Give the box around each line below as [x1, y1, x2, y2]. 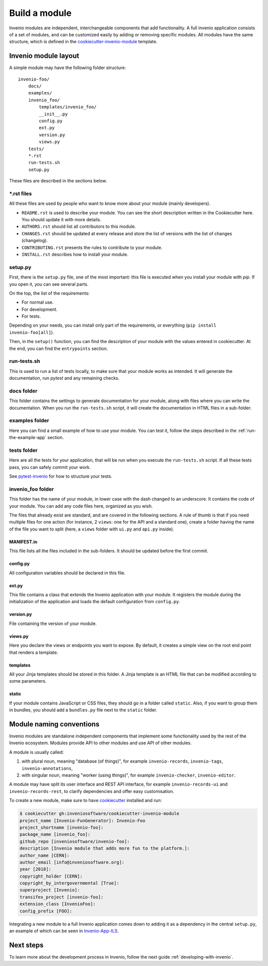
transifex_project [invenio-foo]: [19, 894, 104, 900]
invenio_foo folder [9, 485, 54, 492]
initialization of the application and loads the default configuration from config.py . [9, 599, 181, 605]
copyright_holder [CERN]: [19, 873, 83, 879]
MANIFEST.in [9, 538, 37, 544]
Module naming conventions [9, 720, 100, 728]
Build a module [9, 7, 72, 18]
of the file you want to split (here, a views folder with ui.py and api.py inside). [9, 526, 175, 532]
